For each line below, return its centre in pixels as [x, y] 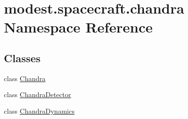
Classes [22, 58]
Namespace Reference [78, 27]
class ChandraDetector [38, 94]
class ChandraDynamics [39, 110]
